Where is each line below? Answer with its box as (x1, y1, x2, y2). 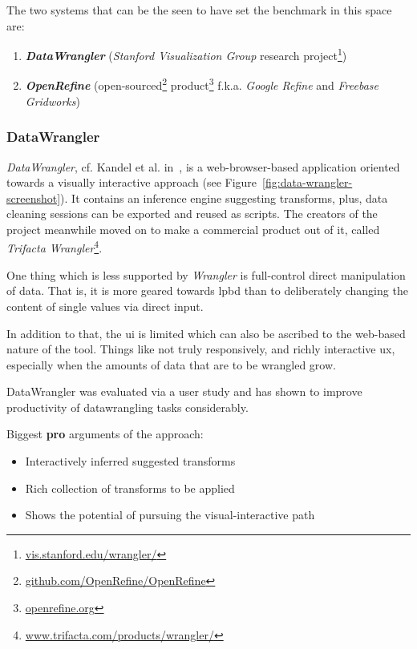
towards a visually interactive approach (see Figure (6, 174, 257, 191)
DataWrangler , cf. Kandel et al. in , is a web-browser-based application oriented (6, 158, 400, 175)
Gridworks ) (25, 92, 80, 109)
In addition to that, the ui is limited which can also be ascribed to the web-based (6, 324, 406, 341)
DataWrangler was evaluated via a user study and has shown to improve (6, 383, 362, 400)
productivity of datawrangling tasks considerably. (6, 398, 249, 415)
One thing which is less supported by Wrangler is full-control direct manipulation (6, 266, 406, 283)
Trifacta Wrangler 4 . (6, 237, 103, 256)
